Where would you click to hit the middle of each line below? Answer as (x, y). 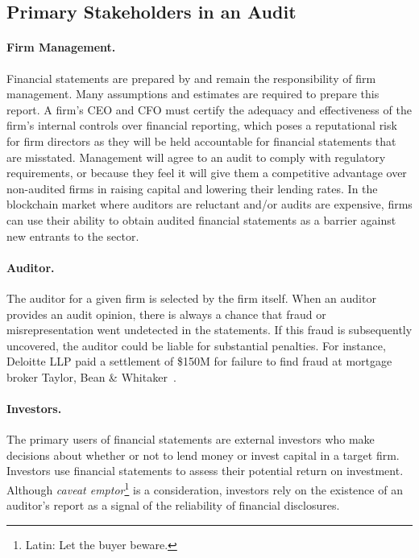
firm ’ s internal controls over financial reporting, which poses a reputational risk (202, 125)
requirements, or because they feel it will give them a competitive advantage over (207, 173)
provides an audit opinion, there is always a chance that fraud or (166, 314)
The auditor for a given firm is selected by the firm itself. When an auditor (191, 298)
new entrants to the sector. (73, 236)
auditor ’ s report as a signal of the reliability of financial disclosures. (173, 505)
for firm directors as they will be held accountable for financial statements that (201, 141)
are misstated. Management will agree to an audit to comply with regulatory (196, 157)
